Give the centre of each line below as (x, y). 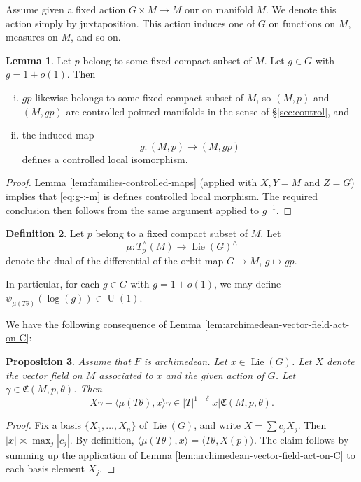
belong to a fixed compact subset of (172, 233)
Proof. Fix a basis (44, 425)
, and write (218, 425)
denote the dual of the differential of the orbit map (115, 260)
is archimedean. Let (185, 361)
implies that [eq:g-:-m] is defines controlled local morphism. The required (162, 196)
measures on (32, 37)
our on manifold (219, 9)
